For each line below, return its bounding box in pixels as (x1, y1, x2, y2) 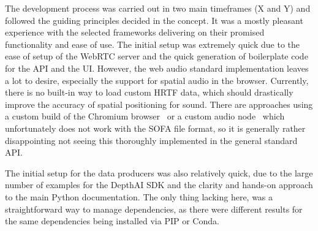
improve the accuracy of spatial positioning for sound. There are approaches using (5, 97, 313, 110)
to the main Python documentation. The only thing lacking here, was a (5, 190, 273, 203)
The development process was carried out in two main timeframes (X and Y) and (5, 2, 311, 14)
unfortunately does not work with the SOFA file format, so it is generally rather (5, 121, 306, 134)
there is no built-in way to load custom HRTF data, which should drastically (5, 86, 293, 99)
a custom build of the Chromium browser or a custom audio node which (5, 110, 285, 123)
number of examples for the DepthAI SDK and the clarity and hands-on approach (5, 178, 313, 191)
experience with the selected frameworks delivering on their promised (5, 26, 265, 39)
